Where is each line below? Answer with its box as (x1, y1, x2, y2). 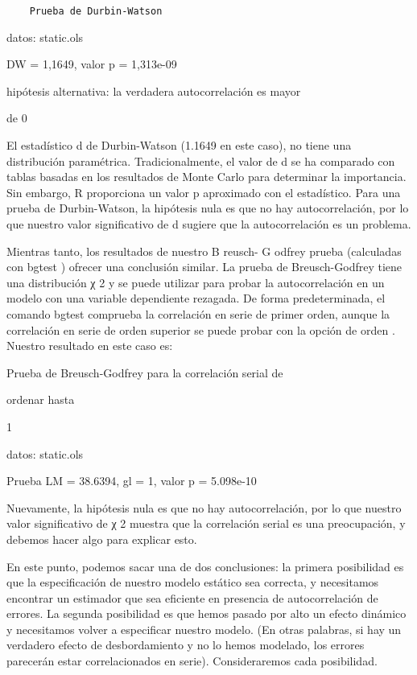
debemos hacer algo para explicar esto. (6, 530, 197, 547)
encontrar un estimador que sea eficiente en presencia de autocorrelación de (6, 589, 378, 606)
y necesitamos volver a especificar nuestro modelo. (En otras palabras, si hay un (6, 620, 402, 637)
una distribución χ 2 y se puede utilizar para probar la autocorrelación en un (6, 274, 385, 290)
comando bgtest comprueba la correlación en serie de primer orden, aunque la (6, 305, 390, 322)
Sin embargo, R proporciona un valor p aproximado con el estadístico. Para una (6, 183, 401, 200)
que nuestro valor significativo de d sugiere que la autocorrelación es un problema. (6, 216, 411, 232)
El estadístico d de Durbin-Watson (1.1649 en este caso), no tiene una (6, 137, 352, 154)
